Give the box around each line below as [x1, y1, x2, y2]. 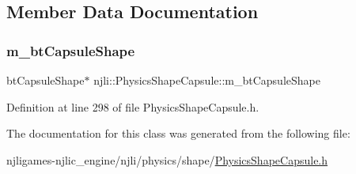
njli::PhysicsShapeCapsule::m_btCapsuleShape [93, 72, 320, 88]
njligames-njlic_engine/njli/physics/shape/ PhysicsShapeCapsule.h [6, 151, 328, 168]
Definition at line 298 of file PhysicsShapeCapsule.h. [6, 98, 259, 115]
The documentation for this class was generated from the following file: [6, 125, 350, 142]
